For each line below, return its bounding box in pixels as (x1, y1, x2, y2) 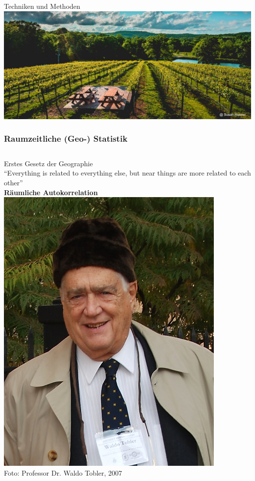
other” (4, 177, 23, 188)
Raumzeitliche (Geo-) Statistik (4, 132, 127, 144)
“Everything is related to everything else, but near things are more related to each (4, 168, 251, 178)
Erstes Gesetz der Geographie (4, 158, 93, 168)
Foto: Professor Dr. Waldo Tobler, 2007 (4, 467, 122, 478)
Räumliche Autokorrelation (4, 187, 98, 197)
